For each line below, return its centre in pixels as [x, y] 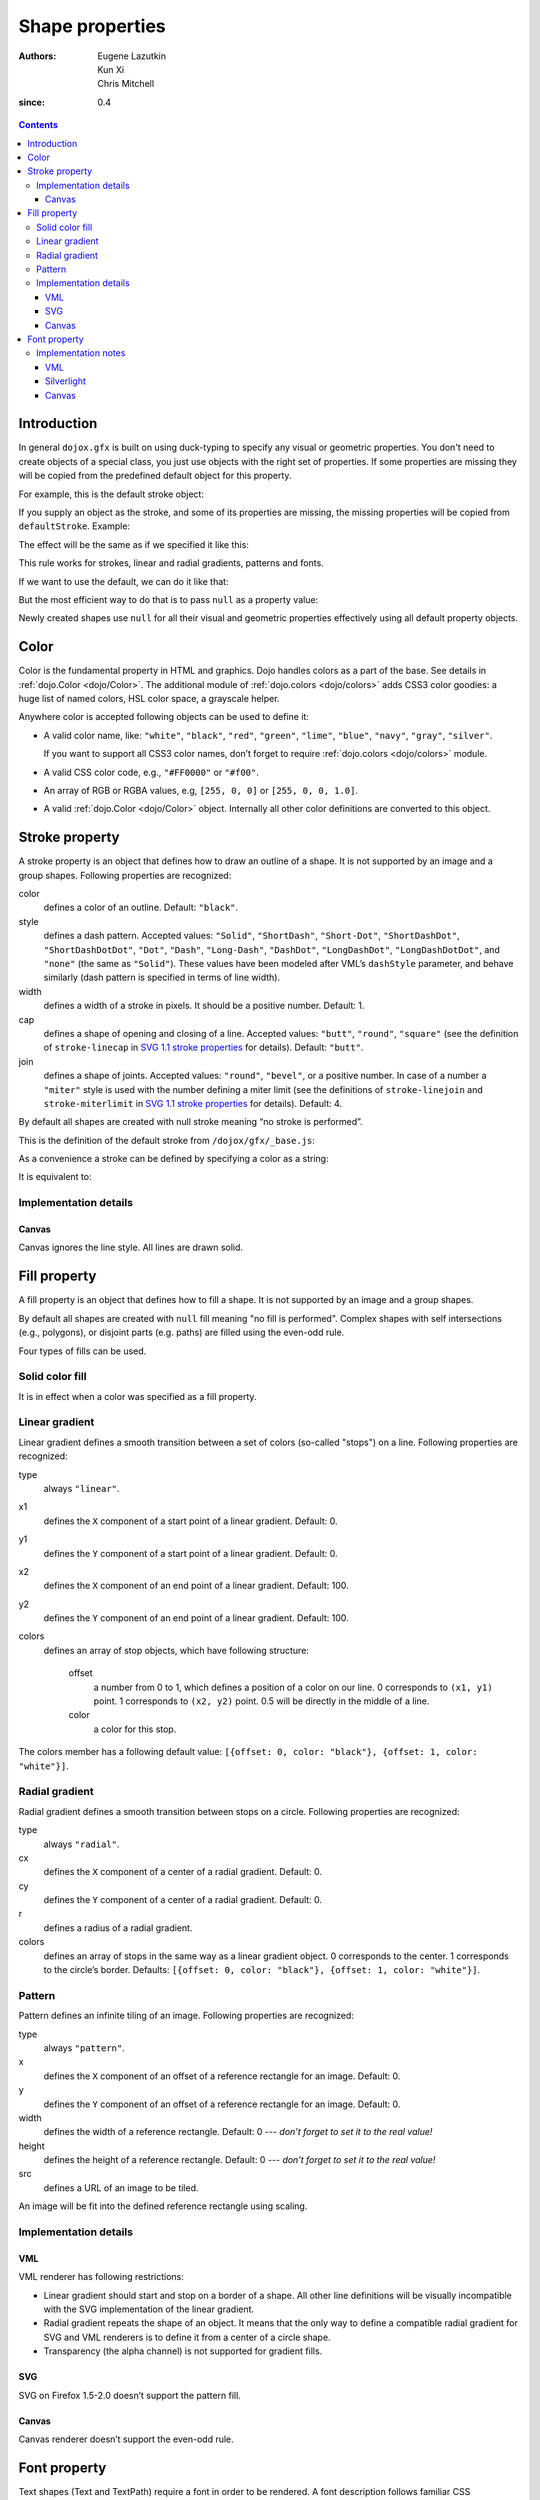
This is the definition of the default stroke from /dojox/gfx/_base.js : [166, 1140]
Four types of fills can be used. [82, 1351]
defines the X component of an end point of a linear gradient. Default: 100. [196, 1586]
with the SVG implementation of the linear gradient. [149, 2309]
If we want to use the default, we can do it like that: [123, 581]
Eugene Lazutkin [132, 56]
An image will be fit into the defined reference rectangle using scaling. [163, 2206]
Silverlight [66, 381]
